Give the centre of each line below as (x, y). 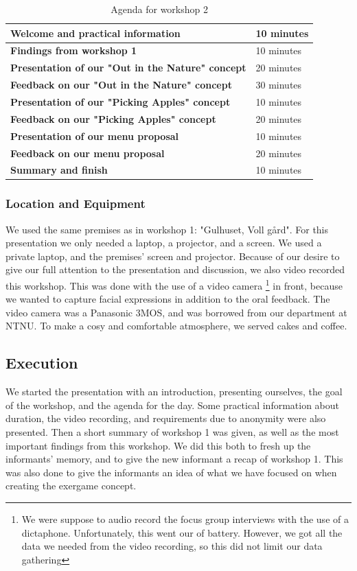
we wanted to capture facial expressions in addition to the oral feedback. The (168, 299)
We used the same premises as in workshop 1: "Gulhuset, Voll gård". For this (167, 229)
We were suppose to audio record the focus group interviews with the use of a (185, 519)
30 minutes (279, 85)
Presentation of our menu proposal (95, 136)
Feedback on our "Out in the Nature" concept (121, 85)
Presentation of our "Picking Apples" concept (120, 101)
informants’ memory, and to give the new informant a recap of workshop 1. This (174, 459)
